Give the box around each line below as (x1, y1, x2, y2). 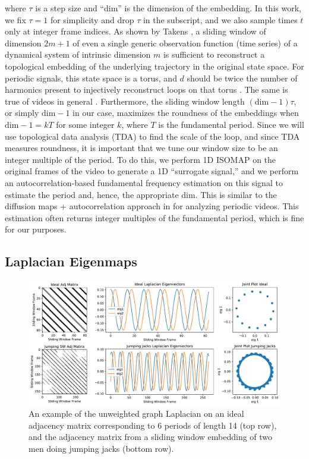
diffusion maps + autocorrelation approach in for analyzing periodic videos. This (5, 200, 299, 212)
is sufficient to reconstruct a (163, 48, 265, 61)
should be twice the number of (187, 71, 298, 84)
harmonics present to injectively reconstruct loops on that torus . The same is (5, 83, 288, 96)
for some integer (56, 118, 115, 130)
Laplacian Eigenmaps (5, 252, 137, 271)
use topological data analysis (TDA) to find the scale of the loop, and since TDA (5, 130, 300, 142)
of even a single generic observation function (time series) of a (72, 36, 298, 49)
